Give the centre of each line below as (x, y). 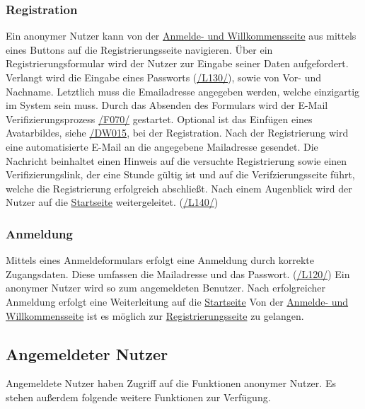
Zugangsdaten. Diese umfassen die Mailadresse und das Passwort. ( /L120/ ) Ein (178, 273)
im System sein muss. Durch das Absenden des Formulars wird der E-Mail (167, 105)
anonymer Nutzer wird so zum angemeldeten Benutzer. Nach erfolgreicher (166, 288)
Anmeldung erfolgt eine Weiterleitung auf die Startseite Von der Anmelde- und (177, 301)
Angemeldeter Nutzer (87, 353)
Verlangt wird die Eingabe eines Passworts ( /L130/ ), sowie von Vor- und (164, 77)
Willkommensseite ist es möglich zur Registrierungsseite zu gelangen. (155, 315)
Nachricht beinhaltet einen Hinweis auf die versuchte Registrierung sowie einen (176, 160)
